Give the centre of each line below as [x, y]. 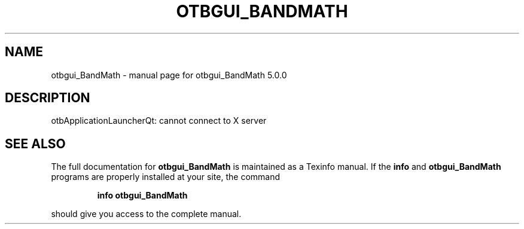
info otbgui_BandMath [142, 196]
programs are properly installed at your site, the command [166, 177]
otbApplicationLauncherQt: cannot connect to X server [159, 121]
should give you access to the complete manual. [146, 214]
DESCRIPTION [48, 98]
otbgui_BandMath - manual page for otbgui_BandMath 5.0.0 [169, 75]
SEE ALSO [35, 143]
